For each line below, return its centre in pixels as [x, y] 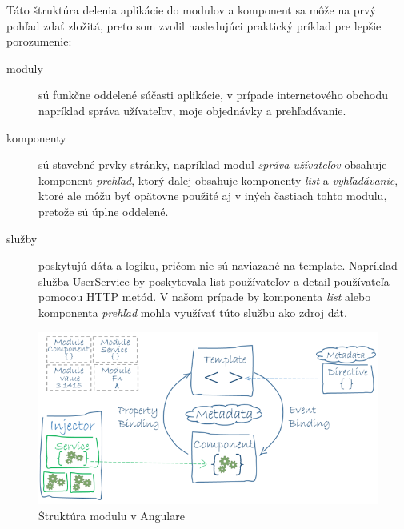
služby [22, 238]
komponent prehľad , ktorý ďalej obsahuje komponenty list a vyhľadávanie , [218, 180]
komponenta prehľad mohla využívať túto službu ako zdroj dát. [193, 312]
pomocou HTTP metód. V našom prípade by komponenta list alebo [205, 297]
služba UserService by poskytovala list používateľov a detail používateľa [214, 281]
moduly [25, 68]
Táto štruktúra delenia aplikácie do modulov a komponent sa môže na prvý [191, 10]
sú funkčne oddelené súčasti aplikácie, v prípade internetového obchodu [214, 95]
